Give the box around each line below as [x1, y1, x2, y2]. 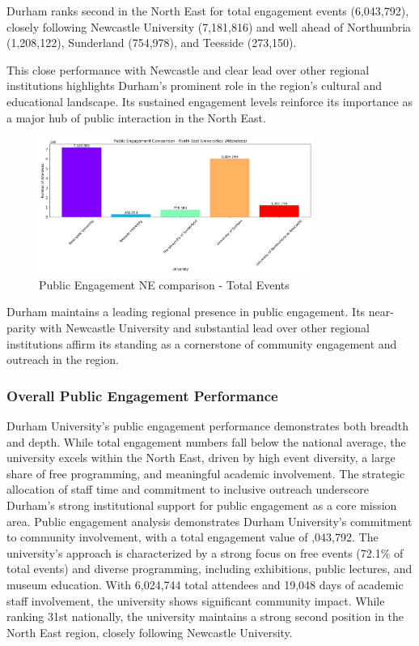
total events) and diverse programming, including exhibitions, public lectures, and [6, 560, 413, 577]
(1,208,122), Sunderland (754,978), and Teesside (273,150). [6, 34, 297, 51]
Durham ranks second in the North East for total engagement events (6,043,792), [6, 2, 409, 19]
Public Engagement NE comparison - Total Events [39, 276, 290, 293]
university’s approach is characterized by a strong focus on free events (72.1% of [6, 544, 404, 561]
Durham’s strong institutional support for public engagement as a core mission [6, 497, 397, 513]
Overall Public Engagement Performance [6, 385, 278, 405]
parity [6, 319, 36, 336]
